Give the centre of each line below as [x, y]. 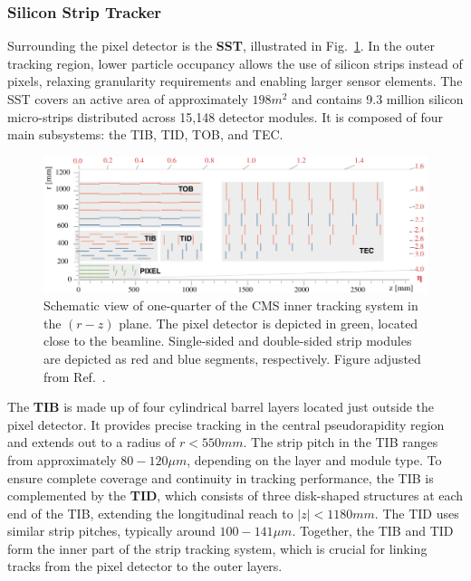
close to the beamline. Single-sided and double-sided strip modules [228, 341]
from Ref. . [75, 376]
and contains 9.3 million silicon [378, 99]
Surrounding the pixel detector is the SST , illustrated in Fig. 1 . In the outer [221, 46]
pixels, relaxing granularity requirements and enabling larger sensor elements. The [235, 81]
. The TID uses [417, 513]
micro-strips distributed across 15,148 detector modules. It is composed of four [226, 116]
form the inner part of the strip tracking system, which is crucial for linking [217, 548]
